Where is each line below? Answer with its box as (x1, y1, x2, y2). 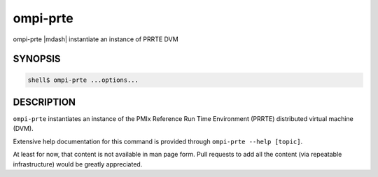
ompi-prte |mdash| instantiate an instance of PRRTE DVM (13, 35, 178, 43)
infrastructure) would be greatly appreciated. (13, 160, 143, 168)
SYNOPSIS (13, 53, 61, 65)
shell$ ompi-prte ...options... (27, 76, 139, 84)
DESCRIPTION (13, 96, 76, 108)
